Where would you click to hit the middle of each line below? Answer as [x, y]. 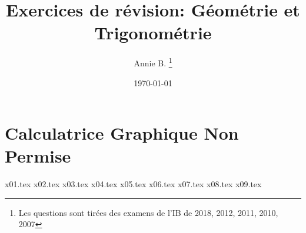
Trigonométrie [153, 33]
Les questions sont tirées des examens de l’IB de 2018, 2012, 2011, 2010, [148, 212]
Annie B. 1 [153, 62]
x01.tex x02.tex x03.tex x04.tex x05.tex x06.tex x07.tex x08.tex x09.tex [133, 184]
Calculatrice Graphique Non [122, 133]
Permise [38, 156]
